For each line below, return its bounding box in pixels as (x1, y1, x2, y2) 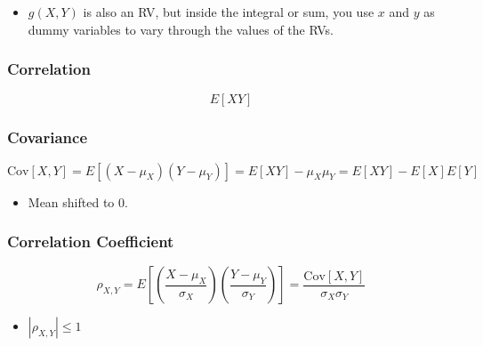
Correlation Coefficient (7, 230, 174, 253)
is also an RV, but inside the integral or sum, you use (83, 3, 374, 20)
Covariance (7, 126, 88, 149)
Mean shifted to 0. (28, 192, 128, 211)
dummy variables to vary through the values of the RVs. (28, 20, 334, 38)
